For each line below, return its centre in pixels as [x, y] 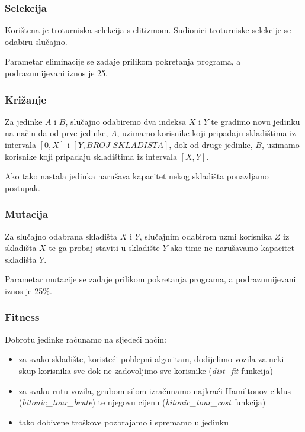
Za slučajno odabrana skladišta [61, 236]
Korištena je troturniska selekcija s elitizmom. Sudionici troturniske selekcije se [148, 30]
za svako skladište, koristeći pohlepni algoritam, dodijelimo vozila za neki [151, 359]
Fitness [22, 317]
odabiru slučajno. [36, 41]
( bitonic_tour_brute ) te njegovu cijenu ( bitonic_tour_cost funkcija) [142, 402]
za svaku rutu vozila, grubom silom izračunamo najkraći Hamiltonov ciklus [155, 390]
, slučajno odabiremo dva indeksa [126, 121]
